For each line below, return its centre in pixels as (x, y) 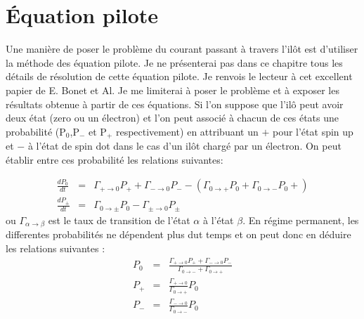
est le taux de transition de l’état (119, 220)
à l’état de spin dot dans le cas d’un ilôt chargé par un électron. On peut (184, 146)
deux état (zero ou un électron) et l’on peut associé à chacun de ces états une (172, 118)
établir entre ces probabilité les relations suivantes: (115, 159)
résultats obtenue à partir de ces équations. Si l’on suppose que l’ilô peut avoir (175, 104)
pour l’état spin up (313, 131)
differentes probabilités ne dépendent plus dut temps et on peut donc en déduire (178, 234)
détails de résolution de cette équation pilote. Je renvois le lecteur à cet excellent (179, 76)
